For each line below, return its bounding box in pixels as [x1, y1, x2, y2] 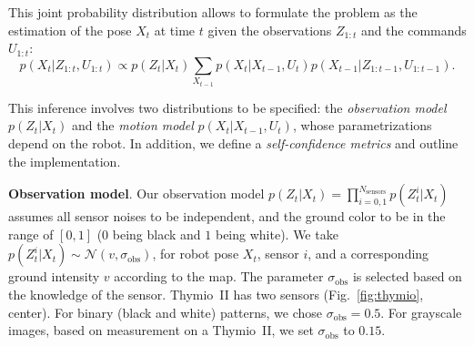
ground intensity [8, 267, 100, 286]
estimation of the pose [8, 20, 132, 39]
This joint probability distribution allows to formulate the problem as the [8, 3, 418, 21]
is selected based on [352, 267, 462, 286]
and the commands [360, 20, 467, 39]
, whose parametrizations [292, 116, 432, 135]
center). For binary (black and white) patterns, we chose [8, 302, 323, 321]
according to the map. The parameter [114, 267, 324, 286]
